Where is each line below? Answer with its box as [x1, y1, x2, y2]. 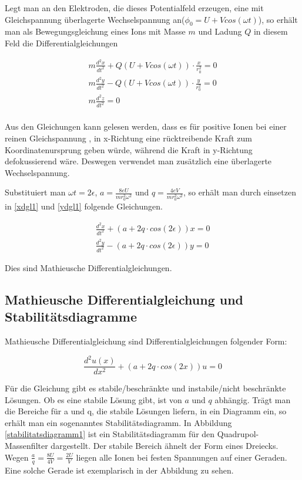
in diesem [253, 25, 288, 38]
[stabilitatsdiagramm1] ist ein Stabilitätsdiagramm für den [5, 428, 215, 440]
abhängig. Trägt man [214, 393, 291, 405]
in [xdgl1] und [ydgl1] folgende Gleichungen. [5, 200, 163, 212]
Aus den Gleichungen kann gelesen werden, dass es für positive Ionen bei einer [5, 120, 287, 133]
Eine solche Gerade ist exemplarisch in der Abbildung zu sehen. [5, 464, 234, 476]
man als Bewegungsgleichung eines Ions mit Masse [5, 25, 186, 38]
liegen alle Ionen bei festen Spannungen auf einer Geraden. [76, 451, 287, 463]
